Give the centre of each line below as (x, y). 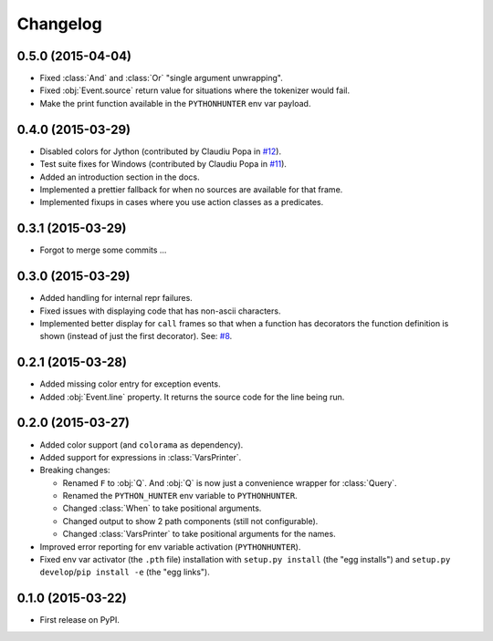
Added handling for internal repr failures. (116, 298)
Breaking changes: (75, 470)
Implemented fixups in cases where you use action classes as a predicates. (182, 202)
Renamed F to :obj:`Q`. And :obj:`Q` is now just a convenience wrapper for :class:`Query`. (230, 482)
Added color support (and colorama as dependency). (142, 445)
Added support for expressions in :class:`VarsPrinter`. (141, 457)
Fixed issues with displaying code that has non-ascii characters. (160, 311)
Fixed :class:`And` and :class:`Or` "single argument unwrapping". (161, 78)
